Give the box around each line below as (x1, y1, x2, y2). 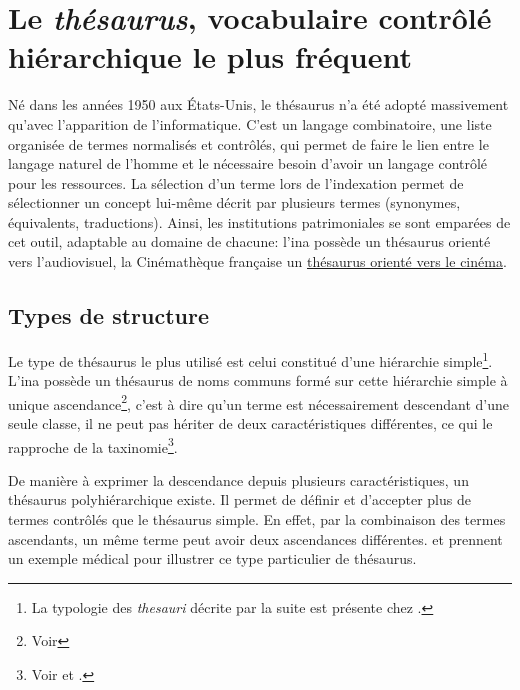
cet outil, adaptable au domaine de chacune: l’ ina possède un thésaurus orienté (8, 231, 491, 252)
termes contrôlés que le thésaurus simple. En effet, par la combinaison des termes (8, 508, 506, 529)
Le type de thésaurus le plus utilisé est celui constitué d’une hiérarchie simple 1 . (8, 347, 493, 371)
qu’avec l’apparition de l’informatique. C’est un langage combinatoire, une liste (8, 113, 492, 134)
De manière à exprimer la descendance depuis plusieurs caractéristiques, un (8, 469, 469, 490)
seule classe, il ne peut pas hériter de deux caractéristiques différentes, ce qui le (8, 412, 493, 433)
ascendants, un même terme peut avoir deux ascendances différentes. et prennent (8, 528, 503, 549)
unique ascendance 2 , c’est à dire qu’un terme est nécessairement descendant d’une (8, 390, 510, 414)
